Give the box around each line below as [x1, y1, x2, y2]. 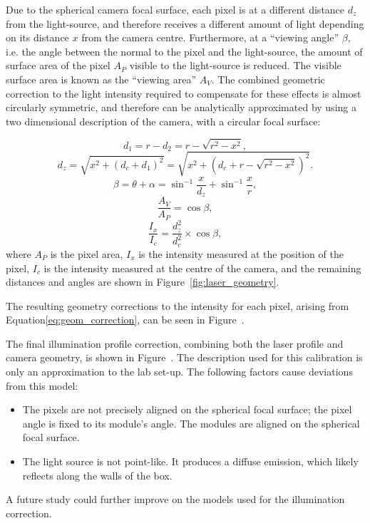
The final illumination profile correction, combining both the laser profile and [6, 336, 344, 351]
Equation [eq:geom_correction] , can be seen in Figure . [6, 312, 245, 327]
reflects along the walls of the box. [22, 467, 173, 482]
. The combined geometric [211, 71, 325, 86]
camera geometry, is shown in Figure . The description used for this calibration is [6, 350, 363, 365]
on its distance [6, 30, 69, 45]
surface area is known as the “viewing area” [6, 71, 197, 86]
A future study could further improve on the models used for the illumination [6, 492, 345, 507]
